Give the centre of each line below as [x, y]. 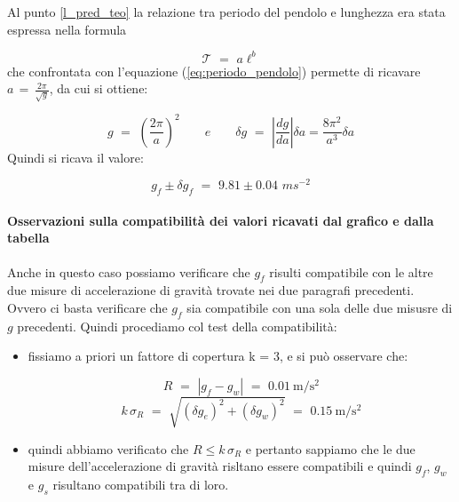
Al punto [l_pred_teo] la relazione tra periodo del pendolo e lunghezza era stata [226, 12]
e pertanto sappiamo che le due [330, 448]
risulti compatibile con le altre [351, 271]
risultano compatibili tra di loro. [141, 484]
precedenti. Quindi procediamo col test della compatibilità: [177, 326]
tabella [28, 238]
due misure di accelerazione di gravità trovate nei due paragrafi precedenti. [211, 290]
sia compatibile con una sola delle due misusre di [320, 307]
